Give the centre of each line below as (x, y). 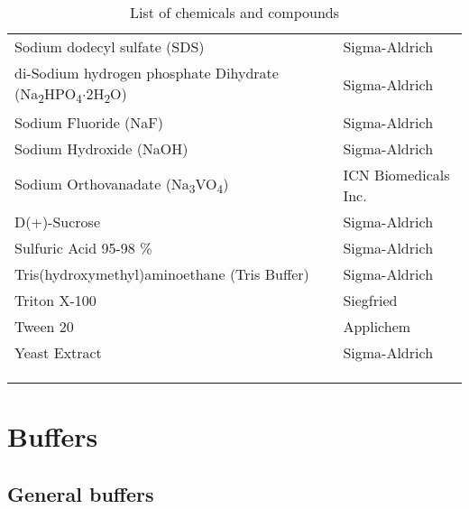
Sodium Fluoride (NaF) (89, 123)
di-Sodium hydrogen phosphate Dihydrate (147, 73)
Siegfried (370, 301)
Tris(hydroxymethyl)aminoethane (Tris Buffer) (162, 274)
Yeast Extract (58, 353)
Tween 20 (44, 327)
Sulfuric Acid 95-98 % (83, 248)
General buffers (81, 493)
